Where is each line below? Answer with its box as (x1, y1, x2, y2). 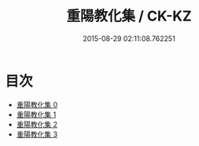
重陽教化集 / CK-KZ (66, 7, 192, 25)
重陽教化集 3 (16, 129, 58, 139)
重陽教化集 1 (16, 110, 57, 119)
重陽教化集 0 (16, 99, 58, 109)
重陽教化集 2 (16, 119, 58, 129)
